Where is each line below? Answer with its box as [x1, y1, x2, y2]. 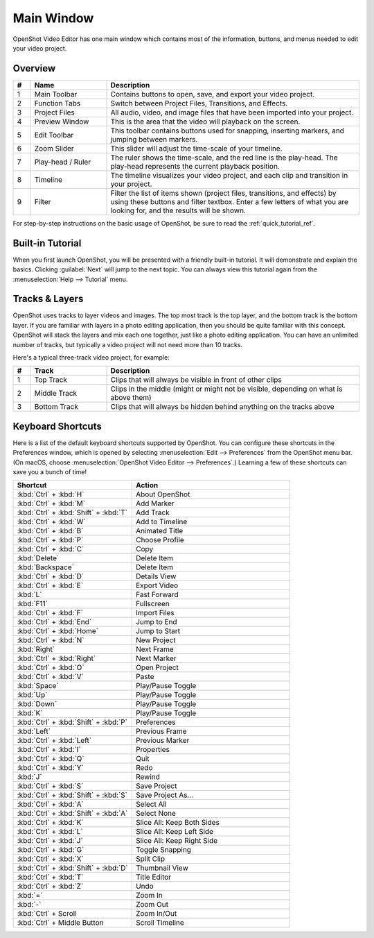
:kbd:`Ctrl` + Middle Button [17, 918, 104, 928]
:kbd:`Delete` [17, 553, 60, 563]
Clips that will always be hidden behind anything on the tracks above [110, 402, 335, 412]
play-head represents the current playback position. [110, 161, 280, 171]
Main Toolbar [34, 89, 78, 99]
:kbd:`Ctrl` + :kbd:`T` [17, 872, 84, 882]
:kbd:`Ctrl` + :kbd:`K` [17, 818, 84, 828]
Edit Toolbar [34, 130, 74, 140]
